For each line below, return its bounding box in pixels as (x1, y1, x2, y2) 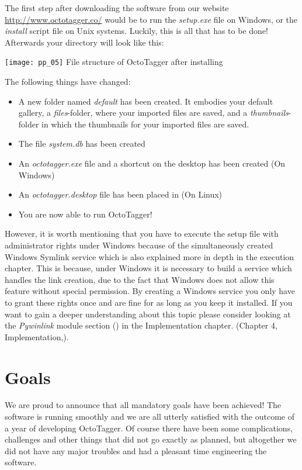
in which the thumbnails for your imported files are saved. (41, 117, 249, 130)
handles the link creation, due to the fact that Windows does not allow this (5, 273, 275, 285)
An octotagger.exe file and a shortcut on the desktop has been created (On (18, 157, 286, 169)
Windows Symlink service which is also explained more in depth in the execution (5, 250, 294, 262)
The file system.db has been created (18, 137, 145, 150)
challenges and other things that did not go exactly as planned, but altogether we (5, 433, 297, 445)
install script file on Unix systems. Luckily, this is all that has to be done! (5, 25, 268, 37)
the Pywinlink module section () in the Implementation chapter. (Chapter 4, (5, 319, 277, 331)
